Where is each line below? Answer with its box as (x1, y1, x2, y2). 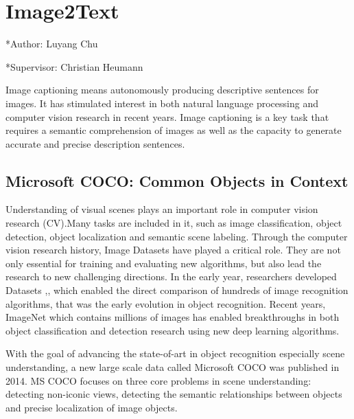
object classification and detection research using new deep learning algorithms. (5, 323, 340, 337)
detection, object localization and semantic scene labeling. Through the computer (5, 229, 348, 243)
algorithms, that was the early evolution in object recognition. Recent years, (5, 296, 326, 310)
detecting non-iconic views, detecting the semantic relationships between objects (5, 387, 342, 401)
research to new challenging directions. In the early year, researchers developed (5, 269, 337, 284)
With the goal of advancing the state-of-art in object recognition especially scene (5, 346, 345, 361)
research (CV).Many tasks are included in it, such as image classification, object (5, 216, 342, 230)
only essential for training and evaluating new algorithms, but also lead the (5, 256, 322, 270)
